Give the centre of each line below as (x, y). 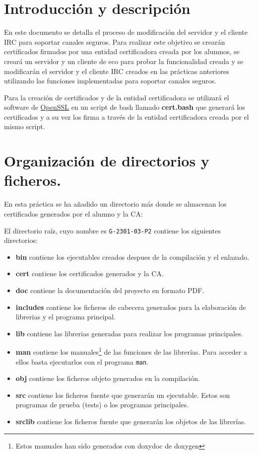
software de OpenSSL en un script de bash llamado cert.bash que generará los (125, 107)
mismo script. (25, 126)
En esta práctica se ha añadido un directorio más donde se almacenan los (115, 204)
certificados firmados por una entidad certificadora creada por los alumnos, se (122, 51)
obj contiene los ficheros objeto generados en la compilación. (108, 378)
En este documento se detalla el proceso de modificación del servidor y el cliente (126, 32)
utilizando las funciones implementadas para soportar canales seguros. (110, 81)
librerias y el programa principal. (66, 317)
